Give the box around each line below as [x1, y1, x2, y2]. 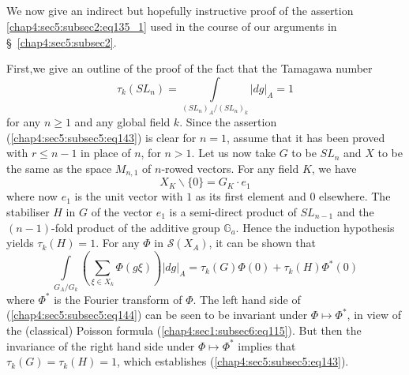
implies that [238, 337, 296, 354]
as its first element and [195, 188, 306, 204]
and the [336, 203, 374, 219]
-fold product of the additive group [51, 219, 220, 235]
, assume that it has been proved [227, 129, 385, 145]
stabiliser [6, 203, 50, 219]
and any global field [74, 114, 171, 130]
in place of [81, 144, 131, 161]
